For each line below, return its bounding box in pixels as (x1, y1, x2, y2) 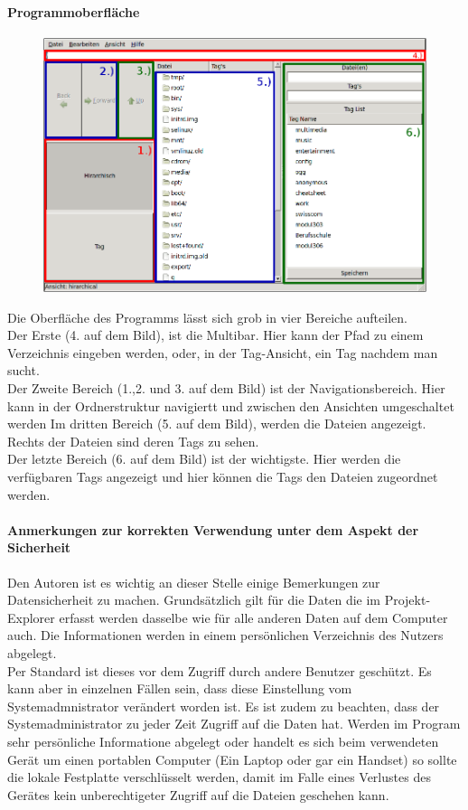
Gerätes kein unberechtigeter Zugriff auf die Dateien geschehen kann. (7, 785, 389, 804)
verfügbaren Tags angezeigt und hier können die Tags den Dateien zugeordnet (7, 467, 438, 485)
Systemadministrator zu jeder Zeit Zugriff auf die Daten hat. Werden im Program (7, 714, 461, 733)
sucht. (7, 361, 40, 380)
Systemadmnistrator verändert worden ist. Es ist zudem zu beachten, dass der (7, 696, 440, 715)
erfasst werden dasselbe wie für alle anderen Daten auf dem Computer (59, 607, 448, 626)
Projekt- (384, 590, 431, 609)
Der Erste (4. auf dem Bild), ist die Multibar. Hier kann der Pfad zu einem (7, 325, 424, 344)
